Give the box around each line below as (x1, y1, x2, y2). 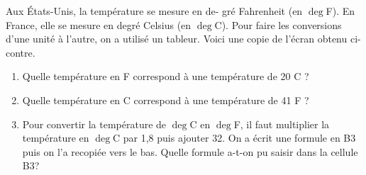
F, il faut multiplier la (233, 116, 330, 131)
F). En (326, 4, 355, 18)
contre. (6, 45, 35, 60)
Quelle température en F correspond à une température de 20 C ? (22, 69, 309, 84)
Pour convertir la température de (22, 116, 167, 131)
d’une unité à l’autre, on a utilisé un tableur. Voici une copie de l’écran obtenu (6, 31, 348, 46)
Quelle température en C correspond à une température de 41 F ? (22, 92, 309, 107)
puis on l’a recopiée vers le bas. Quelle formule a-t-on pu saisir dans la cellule (22, 144, 358, 159)
